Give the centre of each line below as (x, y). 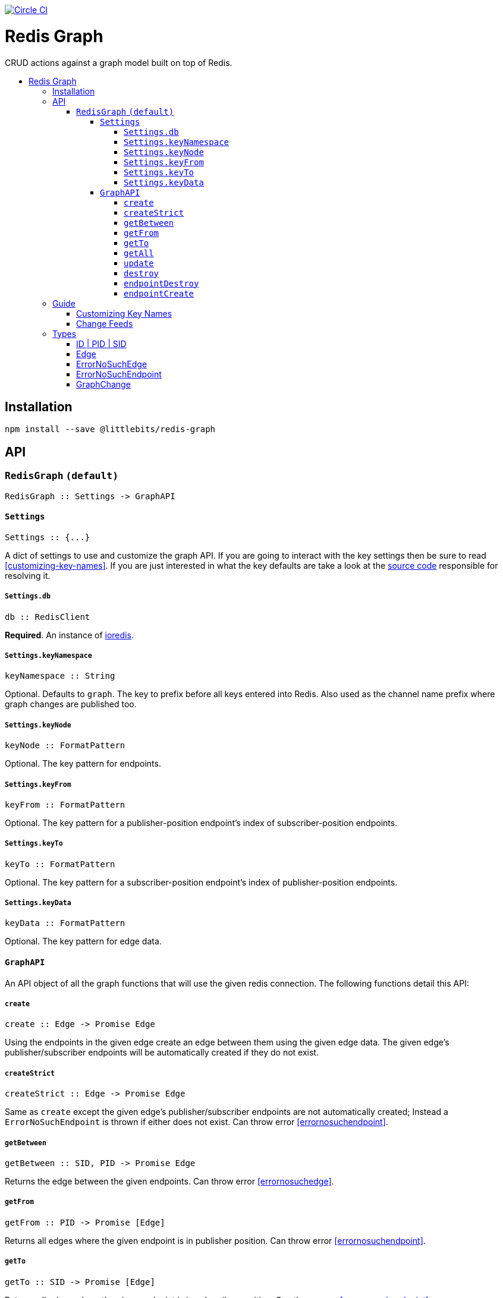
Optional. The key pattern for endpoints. (83, 764)
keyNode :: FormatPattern (65, 746)
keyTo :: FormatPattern (60, 864)
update (139, 263)
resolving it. (28, 575)
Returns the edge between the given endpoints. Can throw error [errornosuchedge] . (169, 1182)
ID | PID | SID (101, 344)
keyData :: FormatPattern (65, 923)
